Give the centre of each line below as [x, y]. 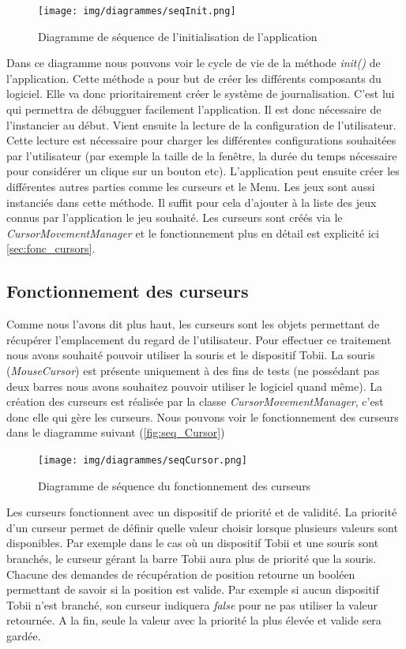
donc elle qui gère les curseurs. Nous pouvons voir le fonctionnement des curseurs [203, 416]
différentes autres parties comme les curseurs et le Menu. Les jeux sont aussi [191, 186]
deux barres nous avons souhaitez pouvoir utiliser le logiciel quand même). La [194, 386]
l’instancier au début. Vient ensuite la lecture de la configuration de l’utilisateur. [201, 124]
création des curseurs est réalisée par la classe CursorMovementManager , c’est [195, 401]
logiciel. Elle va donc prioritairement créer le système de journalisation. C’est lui [201, 94]
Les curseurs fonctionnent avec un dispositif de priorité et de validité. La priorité [202, 512]
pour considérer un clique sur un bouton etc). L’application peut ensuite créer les [203, 171]
